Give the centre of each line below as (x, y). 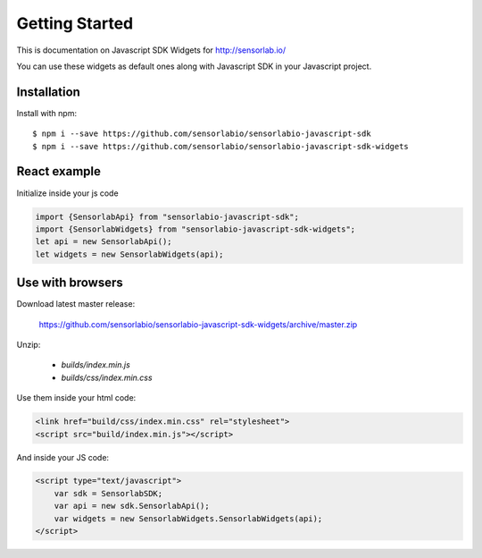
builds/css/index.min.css (107, 377)
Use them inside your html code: (76, 398)
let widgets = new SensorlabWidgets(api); (129, 254)
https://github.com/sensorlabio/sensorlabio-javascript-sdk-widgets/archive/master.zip (198, 324)
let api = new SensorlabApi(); (104, 242)
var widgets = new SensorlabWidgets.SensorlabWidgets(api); (188, 518)
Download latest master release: (76, 304)
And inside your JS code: (63, 457)
